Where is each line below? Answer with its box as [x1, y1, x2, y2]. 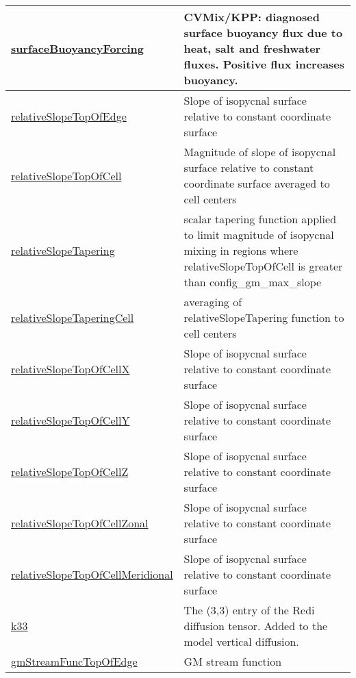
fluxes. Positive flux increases [183, 56, 345, 72]
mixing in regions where [183, 242, 298, 258]
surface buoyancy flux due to [183, 25, 343, 40]
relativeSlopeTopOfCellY [11, 412, 130, 428]
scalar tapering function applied [183, 211, 337, 227]
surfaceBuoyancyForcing [11, 40, 144, 56]
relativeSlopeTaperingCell [11, 310, 134, 325]
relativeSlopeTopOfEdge [11, 108, 127, 124]
